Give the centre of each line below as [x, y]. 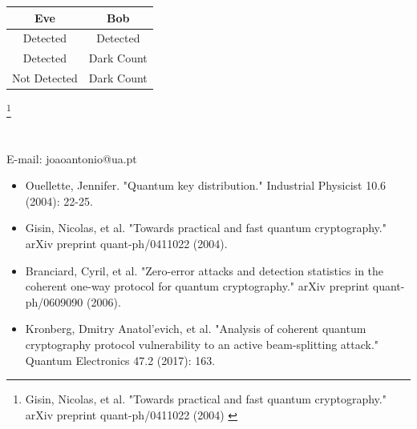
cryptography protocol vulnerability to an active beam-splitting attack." [202, 344]
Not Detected [45, 78]
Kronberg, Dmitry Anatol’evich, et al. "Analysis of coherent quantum [196, 329]
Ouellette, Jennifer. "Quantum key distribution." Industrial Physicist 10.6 [206, 185]
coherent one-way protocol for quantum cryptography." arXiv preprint [197, 286]
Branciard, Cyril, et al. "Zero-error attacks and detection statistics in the [204, 270]
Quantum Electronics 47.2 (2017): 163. [120, 360]
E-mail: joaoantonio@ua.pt [72, 158]
